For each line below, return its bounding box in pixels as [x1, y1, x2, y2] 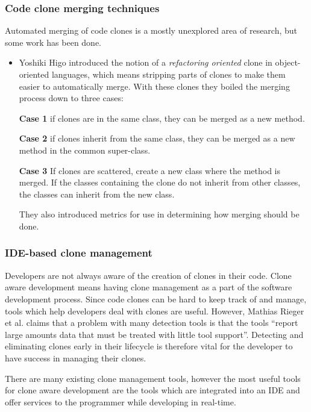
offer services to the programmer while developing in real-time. [5, 395, 236, 408]
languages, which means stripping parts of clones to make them [51, 68, 286, 80]
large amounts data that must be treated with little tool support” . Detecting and [5, 328, 304, 340]
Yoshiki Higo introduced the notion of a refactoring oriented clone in [19, 56, 272, 69]
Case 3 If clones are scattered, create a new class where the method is [19, 164, 281, 176]
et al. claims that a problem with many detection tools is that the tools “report [5, 316, 298, 329]
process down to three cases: [19, 92, 124, 104]
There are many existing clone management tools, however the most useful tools [5, 372, 301, 384]
